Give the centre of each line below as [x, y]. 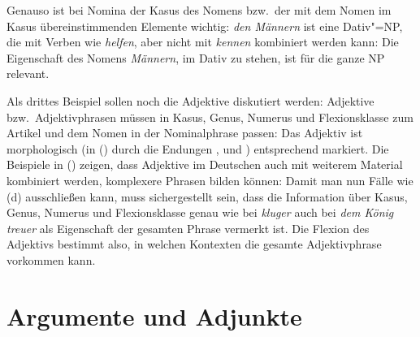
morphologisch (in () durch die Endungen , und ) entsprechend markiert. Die [198, 148]
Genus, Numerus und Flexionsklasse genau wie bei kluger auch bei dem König [200, 212]
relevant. [28, 73]
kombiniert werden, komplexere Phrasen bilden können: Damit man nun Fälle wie [210, 180]
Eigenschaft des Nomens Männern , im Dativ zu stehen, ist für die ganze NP [196, 57]
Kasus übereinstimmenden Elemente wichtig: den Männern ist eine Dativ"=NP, [205, 26]
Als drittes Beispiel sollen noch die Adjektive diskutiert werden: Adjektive [191, 100]
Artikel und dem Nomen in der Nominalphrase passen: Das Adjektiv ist [185, 133]
